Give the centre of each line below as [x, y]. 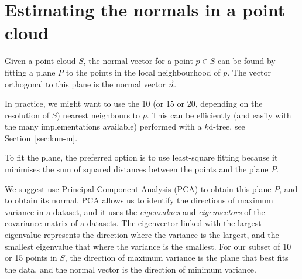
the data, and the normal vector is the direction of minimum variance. [131, 269]
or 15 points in [31, 258]
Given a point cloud [40, 61]
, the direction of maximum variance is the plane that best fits [176, 258]
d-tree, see [227, 126]
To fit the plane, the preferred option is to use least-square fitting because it [141, 157]
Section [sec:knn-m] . [41, 137]
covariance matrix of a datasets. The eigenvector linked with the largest [133, 223]
